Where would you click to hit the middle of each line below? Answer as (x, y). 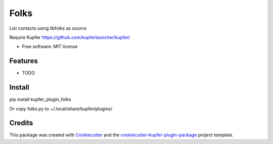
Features (24, 61)
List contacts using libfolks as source (48, 28)
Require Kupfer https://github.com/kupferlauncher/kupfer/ (70, 37)
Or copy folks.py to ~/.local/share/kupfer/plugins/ (61, 109)
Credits (21, 123)
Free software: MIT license (50, 47)
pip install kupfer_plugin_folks (40, 99)
